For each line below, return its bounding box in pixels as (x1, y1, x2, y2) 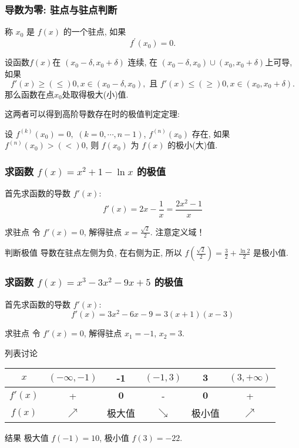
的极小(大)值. (167, 139, 218, 151)
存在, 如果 (192, 127, 230, 139)
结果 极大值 (5, 432, 49, 444)
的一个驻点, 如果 (63, 25, 126, 38)
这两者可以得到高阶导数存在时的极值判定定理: (5, 108, 180, 120)
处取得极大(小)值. (62, 88, 129, 100)
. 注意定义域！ (150, 225, 205, 238)
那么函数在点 (5, 88, 54, 100)
